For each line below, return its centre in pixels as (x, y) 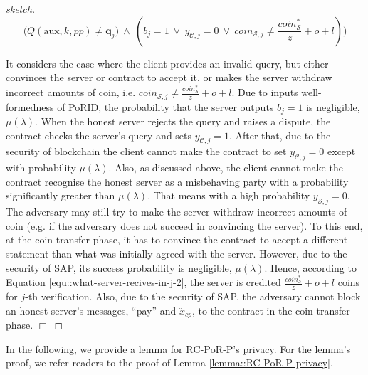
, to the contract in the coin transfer (271, 310)
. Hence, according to (310, 267)
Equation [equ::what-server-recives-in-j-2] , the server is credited (143, 282)
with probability (41, 168)
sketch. (21, 9)
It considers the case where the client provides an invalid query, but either (167, 63)
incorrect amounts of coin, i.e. (71, 92)
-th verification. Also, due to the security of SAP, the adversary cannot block (193, 296)
